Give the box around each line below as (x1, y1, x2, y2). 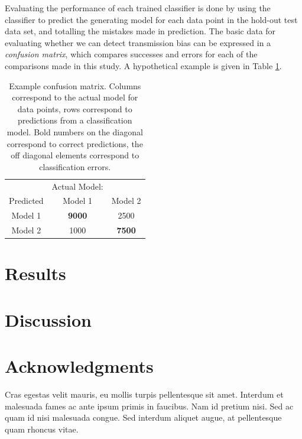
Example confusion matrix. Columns (9, 79, 141, 92)
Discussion (5, 307, 92, 331)
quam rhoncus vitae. (5, 422, 79, 435)
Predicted (9, 194, 44, 207)
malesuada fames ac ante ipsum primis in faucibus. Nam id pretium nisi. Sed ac (5, 399, 294, 412)
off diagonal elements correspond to (11, 149, 139, 161)
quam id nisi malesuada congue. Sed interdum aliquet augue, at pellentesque (5, 411, 282, 424)
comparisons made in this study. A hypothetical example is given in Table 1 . (5, 59, 282, 71)
